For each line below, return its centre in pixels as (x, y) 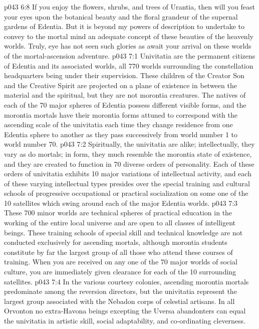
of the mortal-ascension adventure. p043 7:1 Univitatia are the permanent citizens (130, 55)
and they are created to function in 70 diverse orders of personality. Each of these (129, 163)
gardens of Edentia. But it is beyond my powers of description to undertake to (124, 26)
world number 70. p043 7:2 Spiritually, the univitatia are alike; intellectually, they (129, 144)
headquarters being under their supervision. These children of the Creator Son (124, 75)
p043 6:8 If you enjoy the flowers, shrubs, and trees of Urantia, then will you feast (130, 7)
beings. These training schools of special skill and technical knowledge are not (123, 232)
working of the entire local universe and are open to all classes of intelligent (120, 223)
